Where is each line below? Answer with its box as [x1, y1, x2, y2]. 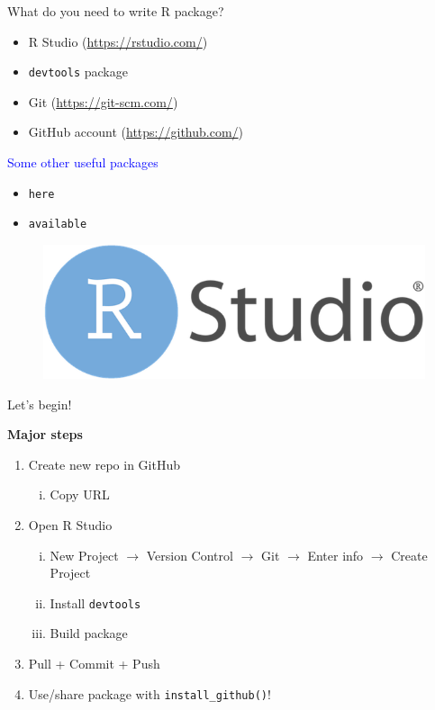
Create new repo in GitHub [28, 454, 180, 473]
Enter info [307, 545, 364, 564]
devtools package [28, 62, 128, 81]
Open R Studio [28, 515, 113, 534]
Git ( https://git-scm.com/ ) [28, 92, 178, 111]
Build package [50, 624, 128, 643]
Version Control [146, 545, 233, 564]
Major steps [7, 425, 83, 444]
